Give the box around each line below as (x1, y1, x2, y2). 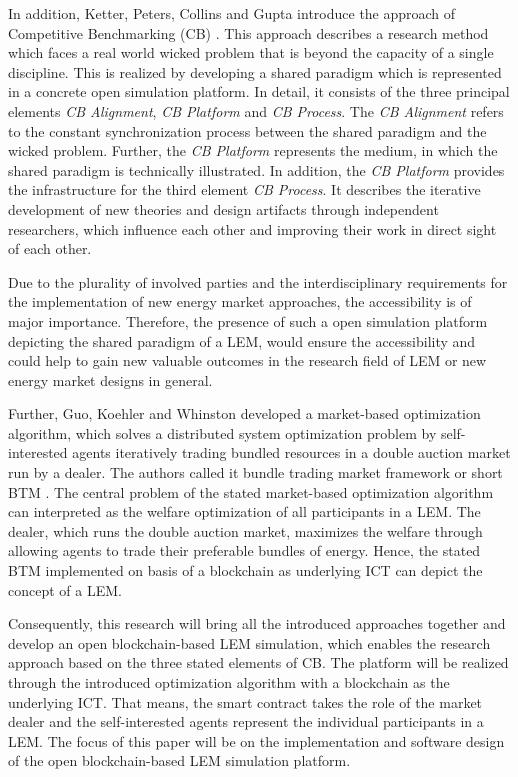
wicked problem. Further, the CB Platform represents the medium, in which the (8, 140, 498, 161)
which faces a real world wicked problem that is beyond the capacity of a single (8, 42, 494, 63)
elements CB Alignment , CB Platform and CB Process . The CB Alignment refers (8, 100, 504, 121)
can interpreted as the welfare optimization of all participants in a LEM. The (8, 501, 481, 522)
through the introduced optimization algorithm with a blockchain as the (8, 672, 450, 692)
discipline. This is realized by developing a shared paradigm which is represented (8, 61, 502, 82)
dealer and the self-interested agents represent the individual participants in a (8, 711, 484, 732)
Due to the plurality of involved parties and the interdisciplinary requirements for (8, 271, 508, 292)
